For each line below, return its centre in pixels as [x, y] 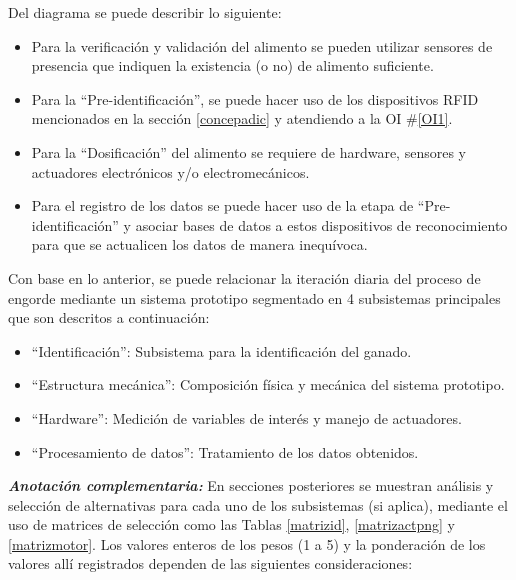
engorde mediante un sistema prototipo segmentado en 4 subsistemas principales [254, 297]
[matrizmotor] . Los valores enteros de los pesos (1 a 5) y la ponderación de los [247, 543]
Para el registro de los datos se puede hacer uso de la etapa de [222, 205]
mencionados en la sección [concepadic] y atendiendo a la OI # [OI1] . [242, 118]
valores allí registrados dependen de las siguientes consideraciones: [210, 563]
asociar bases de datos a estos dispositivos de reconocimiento [321, 224]
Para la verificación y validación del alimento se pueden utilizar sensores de [262, 45]
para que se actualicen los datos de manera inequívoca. [199, 244]
